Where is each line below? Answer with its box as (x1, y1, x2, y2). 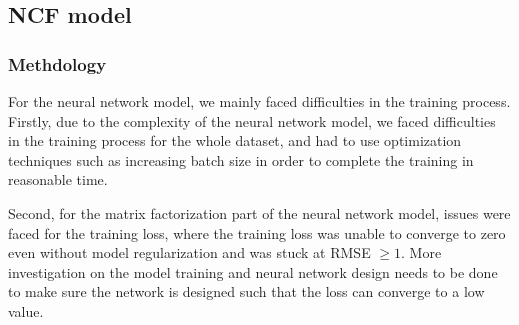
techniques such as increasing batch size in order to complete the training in (8, 149, 474, 170)
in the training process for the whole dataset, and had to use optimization (8, 130, 462, 151)
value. (8, 300, 44, 321)
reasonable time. (8, 169, 108, 190)
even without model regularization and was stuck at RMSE (8, 242, 371, 263)
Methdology (8, 51, 107, 76)
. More (401, 242, 442, 263)
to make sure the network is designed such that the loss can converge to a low (8, 281, 485, 302)
